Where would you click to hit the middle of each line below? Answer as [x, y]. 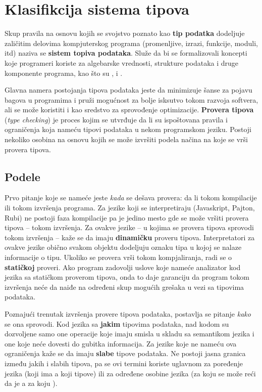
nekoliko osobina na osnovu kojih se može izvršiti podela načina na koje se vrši [126, 139]
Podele [22, 176]
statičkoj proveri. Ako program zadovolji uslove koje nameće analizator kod [123, 267]
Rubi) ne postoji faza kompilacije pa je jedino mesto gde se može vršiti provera [127, 217]
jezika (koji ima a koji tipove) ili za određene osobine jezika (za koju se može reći [130, 373]
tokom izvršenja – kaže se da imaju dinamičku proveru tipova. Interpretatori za [130, 237]
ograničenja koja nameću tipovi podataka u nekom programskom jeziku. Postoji [128, 129]
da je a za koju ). [31, 383]
